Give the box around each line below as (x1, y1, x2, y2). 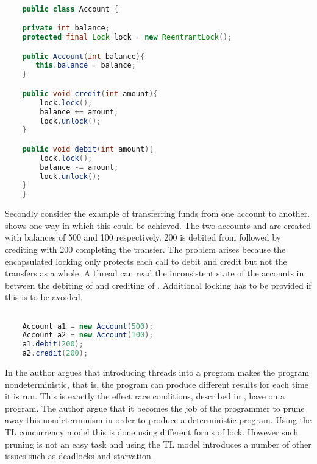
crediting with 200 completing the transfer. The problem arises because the (5, 242, 286, 255)
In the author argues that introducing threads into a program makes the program (5, 366, 310, 379)
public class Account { (22, 4, 119, 13)
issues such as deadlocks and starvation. (5, 449, 154, 462)
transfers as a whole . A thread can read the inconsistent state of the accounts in (5, 267, 304, 279)
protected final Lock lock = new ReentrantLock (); (22, 33, 232, 42)
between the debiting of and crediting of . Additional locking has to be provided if (5, 278, 312, 291)
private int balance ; (22, 24, 110, 33)
